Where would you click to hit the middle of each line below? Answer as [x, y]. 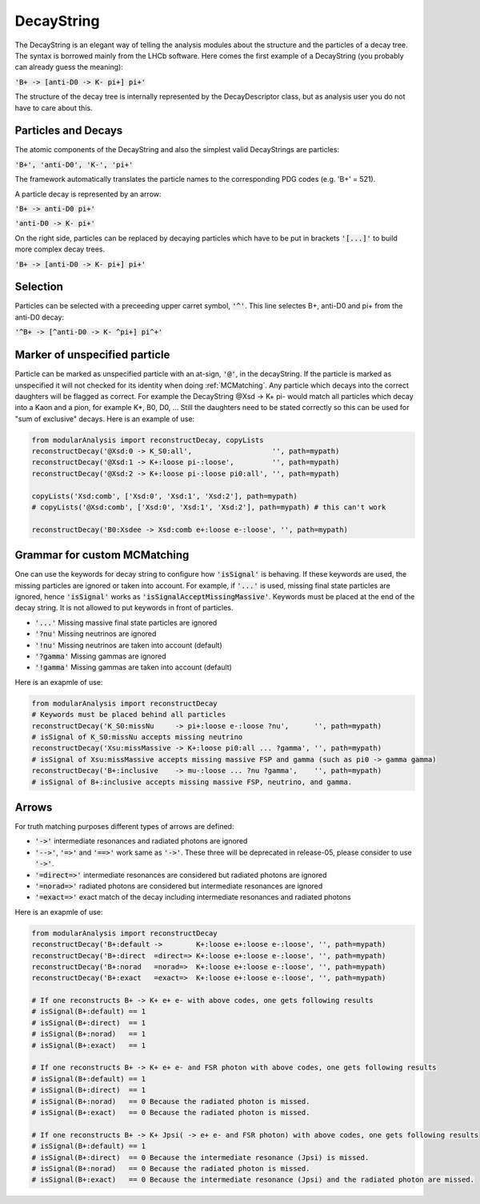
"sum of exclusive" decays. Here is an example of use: [105, 419]
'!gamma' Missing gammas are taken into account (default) [133, 667]
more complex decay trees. [60, 249]
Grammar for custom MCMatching [102, 556]
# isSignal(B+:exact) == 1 [89, 1045]
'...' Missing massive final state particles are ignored [126, 622]
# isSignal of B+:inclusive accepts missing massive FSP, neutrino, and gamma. [192, 782]
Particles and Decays [69, 131]
